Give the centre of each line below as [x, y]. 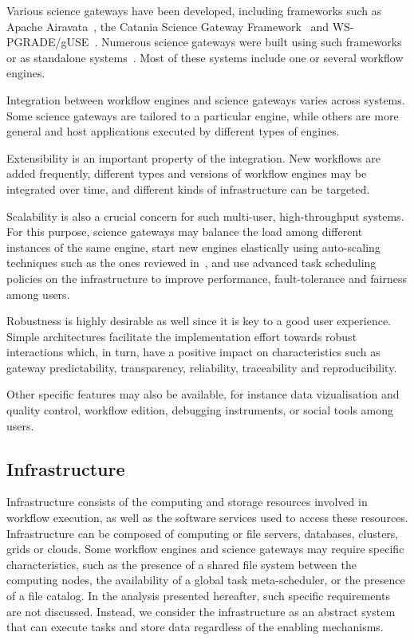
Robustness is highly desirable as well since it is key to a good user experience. [199, 321]
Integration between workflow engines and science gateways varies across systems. [206, 99]
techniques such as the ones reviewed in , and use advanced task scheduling [191, 263]
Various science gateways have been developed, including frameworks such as [194, 10]
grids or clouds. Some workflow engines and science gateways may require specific [205, 549]
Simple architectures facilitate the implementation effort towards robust [182, 336]
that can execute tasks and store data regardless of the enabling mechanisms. [195, 627]
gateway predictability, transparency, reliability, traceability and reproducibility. [202, 367]
